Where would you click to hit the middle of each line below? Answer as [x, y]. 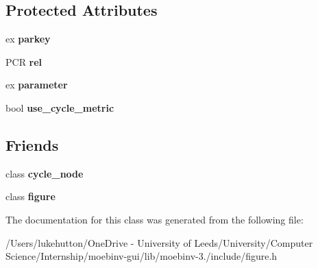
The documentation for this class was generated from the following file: [155, 219]
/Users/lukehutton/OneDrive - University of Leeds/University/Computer [159, 242]
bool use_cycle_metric [60, 107]
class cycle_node [45, 173]
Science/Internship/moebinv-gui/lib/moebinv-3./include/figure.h [142, 256]
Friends [32, 144]
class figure [30, 196]
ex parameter [37, 85]
